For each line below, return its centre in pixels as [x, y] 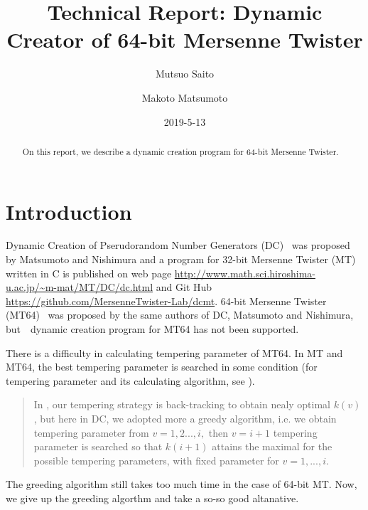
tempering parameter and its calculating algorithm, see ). [130, 380]
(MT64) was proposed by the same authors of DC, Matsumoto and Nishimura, [180, 315]
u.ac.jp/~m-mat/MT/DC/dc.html [80, 287]
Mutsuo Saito [185, 74]
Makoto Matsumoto [185, 97]
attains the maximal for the [272, 446]
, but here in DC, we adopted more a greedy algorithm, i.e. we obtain [185, 419]
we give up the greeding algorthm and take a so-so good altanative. [152, 498]
